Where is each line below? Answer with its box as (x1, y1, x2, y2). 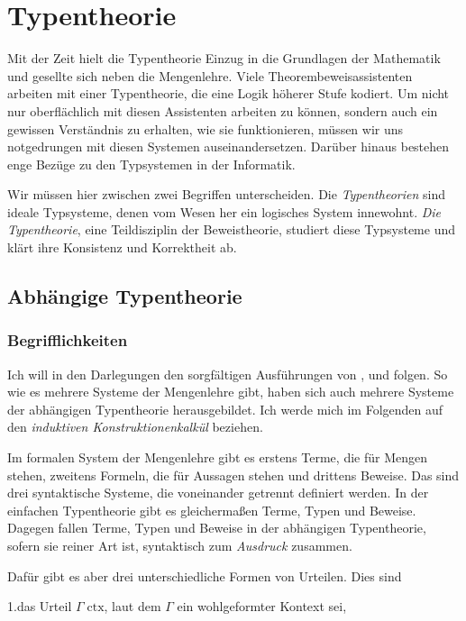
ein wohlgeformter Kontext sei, (177, 597, 347, 616)
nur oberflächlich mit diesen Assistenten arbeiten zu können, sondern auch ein (7, 101, 438, 120)
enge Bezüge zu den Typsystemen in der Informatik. (7, 154, 296, 173)
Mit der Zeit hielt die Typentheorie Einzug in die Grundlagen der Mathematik (7, 49, 441, 68)
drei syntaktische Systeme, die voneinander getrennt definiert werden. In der (7, 483, 429, 502)
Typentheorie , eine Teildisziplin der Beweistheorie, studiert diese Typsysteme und (7, 220, 456, 239)
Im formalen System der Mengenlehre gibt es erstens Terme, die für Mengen (7, 448, 428, 467)
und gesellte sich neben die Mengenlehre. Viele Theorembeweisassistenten (7, 66, 413, 85)
